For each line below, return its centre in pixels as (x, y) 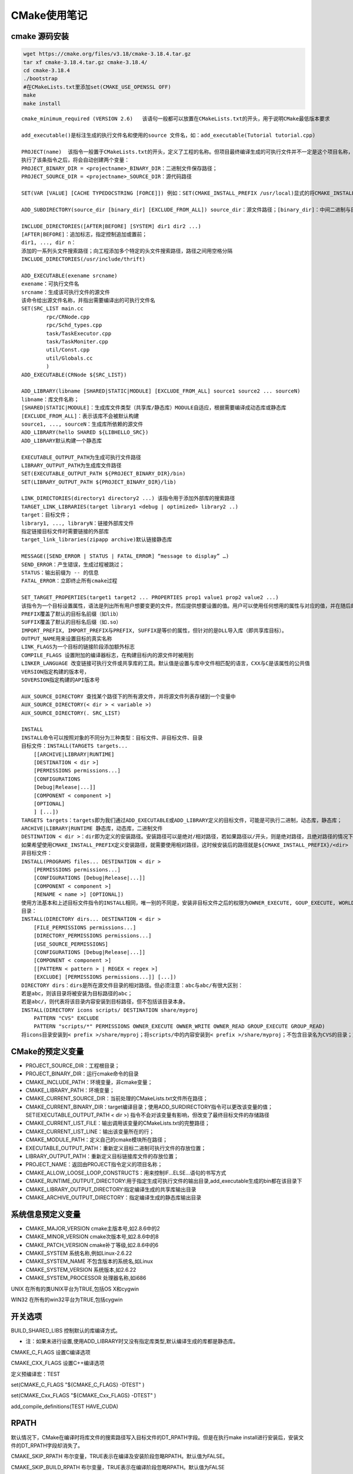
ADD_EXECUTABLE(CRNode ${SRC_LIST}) (74, 375)
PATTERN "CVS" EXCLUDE (66, 1018)
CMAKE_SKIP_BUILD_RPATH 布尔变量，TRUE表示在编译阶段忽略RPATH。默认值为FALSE (118, 1467)
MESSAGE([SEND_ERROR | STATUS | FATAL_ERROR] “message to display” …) (125, 556)
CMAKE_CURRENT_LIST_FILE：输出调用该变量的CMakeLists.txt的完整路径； (118, 1123)
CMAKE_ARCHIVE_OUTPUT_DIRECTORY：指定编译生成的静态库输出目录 (114, 1197)
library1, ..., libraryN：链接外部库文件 (78, 523)
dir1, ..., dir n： (49, 243)
